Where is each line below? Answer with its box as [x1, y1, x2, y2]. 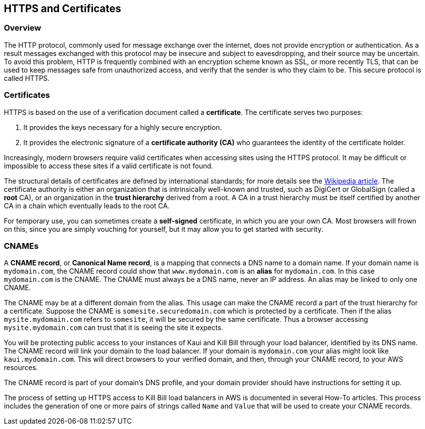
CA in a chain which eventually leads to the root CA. [4, 201, 170, 210]
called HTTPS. [4, 74, 50, 82]
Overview [4, 23, 41, 33]
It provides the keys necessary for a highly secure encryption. [23, 123, 222, 131]
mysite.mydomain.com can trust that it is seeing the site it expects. [4, 323, 223, 332]
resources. [4, 363, 38, 372]
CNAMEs [4, 241, 39, 251]
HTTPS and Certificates [4, 2, 121, 15]
